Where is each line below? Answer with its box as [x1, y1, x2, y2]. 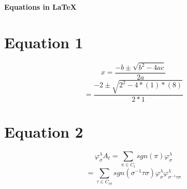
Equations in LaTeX [4, 2, 77, 12]
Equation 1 [4, 31, 83, 52]
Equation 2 [4, 121, 83, 142]
